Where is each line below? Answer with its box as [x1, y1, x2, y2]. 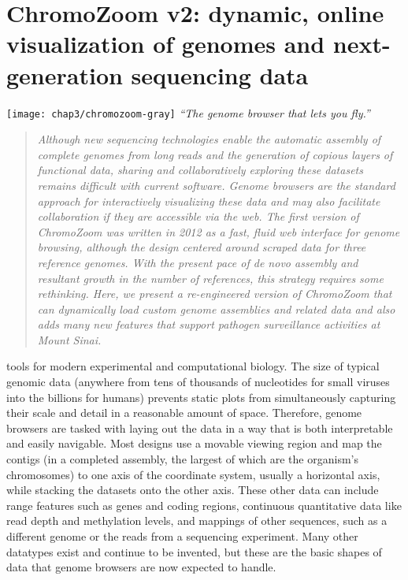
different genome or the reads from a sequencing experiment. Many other [6, 528, 358, 544]
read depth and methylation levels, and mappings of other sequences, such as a [6, 512, 388, 529]
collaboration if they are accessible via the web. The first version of [37, 208, 359, 225]
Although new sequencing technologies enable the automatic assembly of [37, 131, 381, 147]
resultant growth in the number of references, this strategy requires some [37, 270, 384, 286]
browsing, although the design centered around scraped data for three [37, 239, 366, 255]
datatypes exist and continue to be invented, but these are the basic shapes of [6, 543, 382, 560]
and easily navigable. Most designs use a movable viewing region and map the [6, 435, 382, 452]
